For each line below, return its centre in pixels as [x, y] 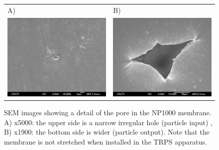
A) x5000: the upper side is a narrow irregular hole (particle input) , [108, 122]
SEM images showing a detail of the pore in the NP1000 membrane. [108, 112]
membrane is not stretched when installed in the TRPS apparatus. [106, 142]
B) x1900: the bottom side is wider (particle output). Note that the [107, 132]
